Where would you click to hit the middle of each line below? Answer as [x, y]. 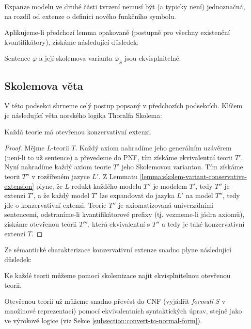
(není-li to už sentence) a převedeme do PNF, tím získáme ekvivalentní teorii [119, 157]
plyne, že [49, 186]
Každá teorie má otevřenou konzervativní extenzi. [78, 131]
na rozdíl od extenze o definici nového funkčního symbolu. [90, 16]
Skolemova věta [44, 85]
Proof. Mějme [24, 148]
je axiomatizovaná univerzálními [166, 205]
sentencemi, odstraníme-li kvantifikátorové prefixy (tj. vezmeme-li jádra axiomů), [125, 214]
